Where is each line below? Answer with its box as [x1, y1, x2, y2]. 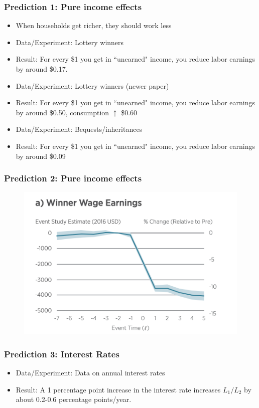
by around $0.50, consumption [16, 107, 109, 117]
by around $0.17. [16, 64, 68, 74]
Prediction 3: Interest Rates [4, 347, 119, 360]
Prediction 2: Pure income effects [4, 172, 142, 184]
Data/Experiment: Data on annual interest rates [16, 367, 165, 378]
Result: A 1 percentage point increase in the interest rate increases [16, 384, 221, 394]
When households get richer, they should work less [16, 20, 172, 31]
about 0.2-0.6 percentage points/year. [16, 394, 132, 404]
